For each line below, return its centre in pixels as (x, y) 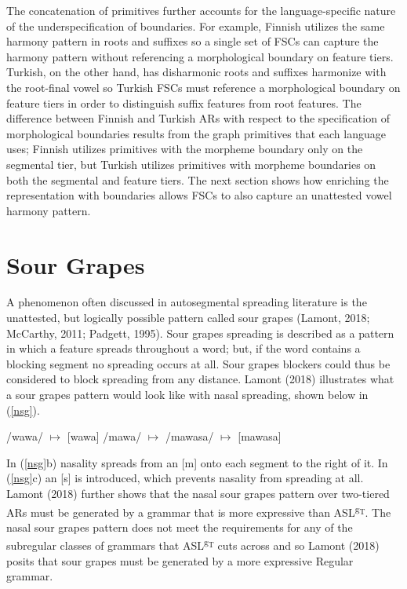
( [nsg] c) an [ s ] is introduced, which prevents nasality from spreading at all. (185, 478)
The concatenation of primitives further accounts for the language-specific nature (201, 10)
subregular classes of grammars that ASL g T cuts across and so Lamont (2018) (193, 544)
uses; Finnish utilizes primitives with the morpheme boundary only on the (185, 149)
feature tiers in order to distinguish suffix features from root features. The (184, 102)
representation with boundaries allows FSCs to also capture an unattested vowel (199, 195)
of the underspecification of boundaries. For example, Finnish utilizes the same (196, 26)
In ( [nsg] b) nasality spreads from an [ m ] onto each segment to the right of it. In (197, 462)
